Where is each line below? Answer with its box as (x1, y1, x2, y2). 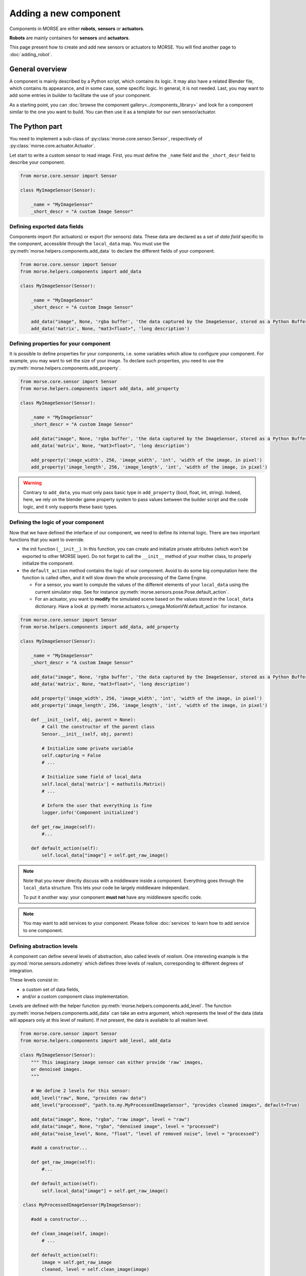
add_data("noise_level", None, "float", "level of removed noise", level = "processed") (31, 1131, 260, 1137)
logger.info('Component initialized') (41, 809, 139, 816)
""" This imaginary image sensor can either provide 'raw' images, (31, 1059, 203, 1065)
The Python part (9, 122, 63, 131)
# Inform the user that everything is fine (41, 802, 152, 808)
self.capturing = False (41, 753, 101, 758)
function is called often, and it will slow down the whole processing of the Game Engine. (22, 575, 208, 581)
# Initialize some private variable (41, 745, 134, 751)
